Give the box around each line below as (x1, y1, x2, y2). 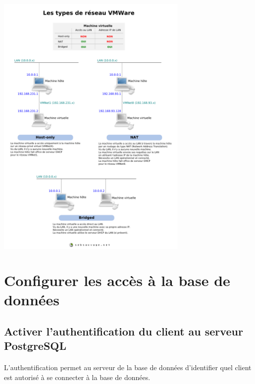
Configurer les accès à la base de (4, 270, 230, 290)
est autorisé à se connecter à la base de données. (4, 372, 151, 382)
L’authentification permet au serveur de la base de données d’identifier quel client (4, 362, 252, 372)
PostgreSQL (4, 337, 67, 353)
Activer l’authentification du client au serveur (4, 323, 243, 338)
